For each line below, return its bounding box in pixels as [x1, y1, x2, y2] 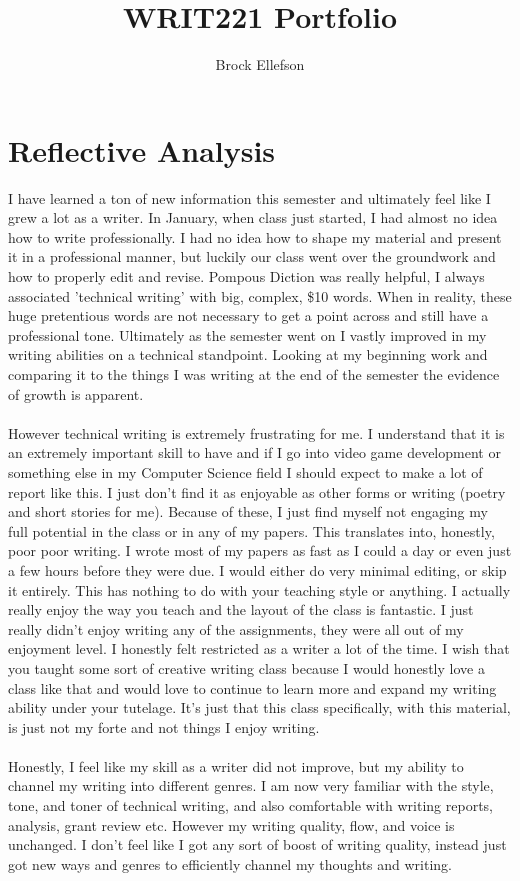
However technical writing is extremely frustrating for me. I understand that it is [8, 422, 505, 443]
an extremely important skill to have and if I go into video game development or [8, 442, 501, 463]
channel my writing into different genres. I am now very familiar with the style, [8, 775, 494, 796]
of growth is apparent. [8, 383, 144, 404]
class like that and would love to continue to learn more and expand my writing [8, 677, 497, 698]
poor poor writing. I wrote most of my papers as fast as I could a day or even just [8, 540, 512, 561]
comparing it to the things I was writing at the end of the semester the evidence [8, 364, 500, 384]
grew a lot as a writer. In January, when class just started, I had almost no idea [8, 207, 498, 228]
